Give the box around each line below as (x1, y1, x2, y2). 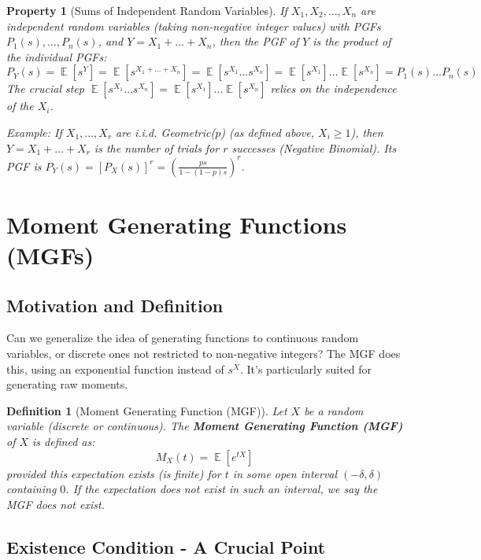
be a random (304, 402, 364, 418)
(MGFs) (6, 239, 94, 271)
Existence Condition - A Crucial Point (6, 534, 326, 558)
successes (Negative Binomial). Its (231, 139, 397, 156)
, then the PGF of (212, 33, 299, 50)
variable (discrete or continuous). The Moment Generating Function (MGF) (6, 418, 403, 434)
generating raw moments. (6, 376, 128, 392)
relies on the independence (270, 80, 397, 97)
